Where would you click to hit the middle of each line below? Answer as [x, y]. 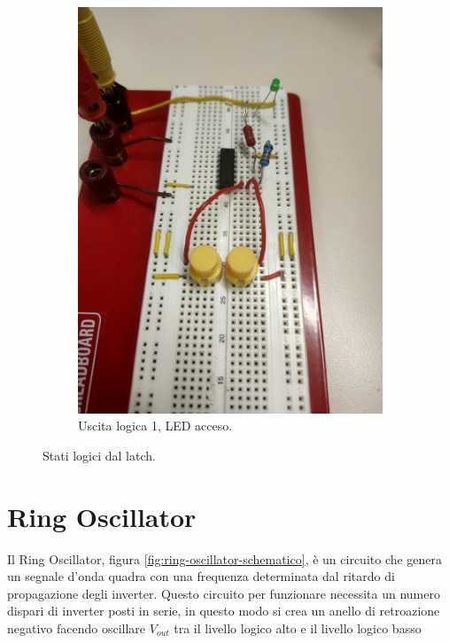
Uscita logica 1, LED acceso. [155, 426]
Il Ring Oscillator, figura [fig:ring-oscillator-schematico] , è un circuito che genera [225, 558]
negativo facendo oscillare [77, 628]
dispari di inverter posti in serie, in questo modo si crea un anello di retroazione [224, 611]
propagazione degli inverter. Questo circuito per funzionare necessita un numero [224, 593]
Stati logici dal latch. [99, 455]
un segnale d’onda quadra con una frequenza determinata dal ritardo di [201, 576]
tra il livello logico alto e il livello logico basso [298, 628]
